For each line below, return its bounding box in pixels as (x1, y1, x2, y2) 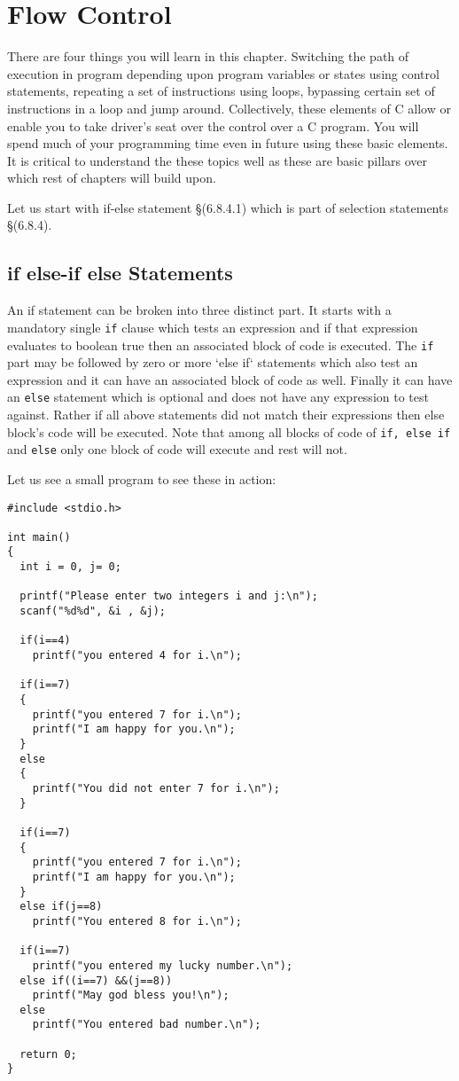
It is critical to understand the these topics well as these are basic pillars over (7, 151, 428, 169)
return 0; (19, 1047, 77, 1061)
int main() (7, 530, 71, 544)
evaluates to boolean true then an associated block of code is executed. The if (7, 335, 434, 354)
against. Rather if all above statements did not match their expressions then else (7, 405, 445, 424)
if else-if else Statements (7, 259, 233, 286)
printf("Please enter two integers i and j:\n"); (19, 590, 318, 603)
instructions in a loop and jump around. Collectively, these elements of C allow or (7, 98, 451, 117)
